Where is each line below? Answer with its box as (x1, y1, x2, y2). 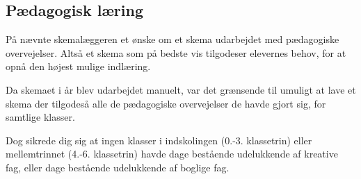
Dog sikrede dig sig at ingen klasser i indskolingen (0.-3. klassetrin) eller (6, 133, 312, 147)
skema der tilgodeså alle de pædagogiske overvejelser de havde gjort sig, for (6, 96, 326, 110)
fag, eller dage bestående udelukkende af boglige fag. (6, 160, 230, 174)
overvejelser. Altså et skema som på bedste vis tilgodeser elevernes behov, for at (6, 45, 346, 60)
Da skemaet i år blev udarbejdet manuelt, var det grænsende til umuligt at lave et (6, 82, 356, 96)
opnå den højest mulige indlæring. (6, 59, 151, 74)
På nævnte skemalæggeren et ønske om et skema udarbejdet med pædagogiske (6, 32, 339, 46)
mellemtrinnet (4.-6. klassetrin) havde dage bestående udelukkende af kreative (6, 146, 338, 161)
